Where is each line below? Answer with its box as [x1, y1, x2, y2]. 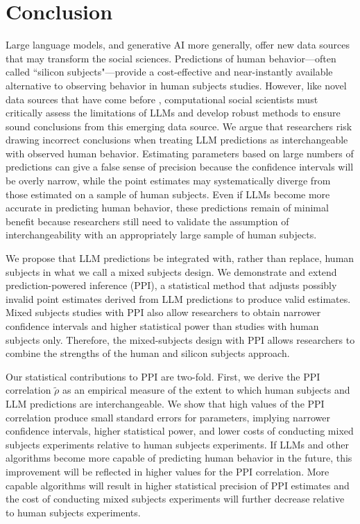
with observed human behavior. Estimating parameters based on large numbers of [6, 146, 354, 160]
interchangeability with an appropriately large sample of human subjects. [6, 227, 317, 242]
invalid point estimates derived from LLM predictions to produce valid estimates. [6, 291, 351, 306]
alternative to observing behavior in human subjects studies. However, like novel [6, 78, 347, 92]
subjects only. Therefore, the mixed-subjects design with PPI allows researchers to [6, 332, 355, 347]
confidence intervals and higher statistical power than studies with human [6, 319, 319, 333]
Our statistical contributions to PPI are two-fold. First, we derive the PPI [6, 369, 320, 383]
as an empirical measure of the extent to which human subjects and [62, 383, 350, 397]
